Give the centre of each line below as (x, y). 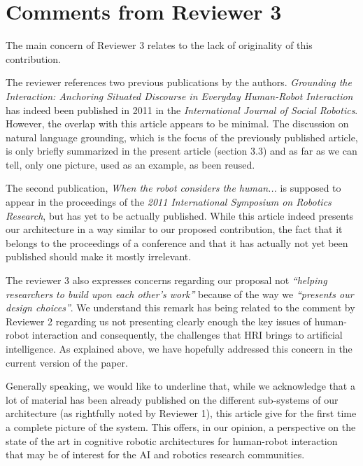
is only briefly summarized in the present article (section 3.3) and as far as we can (181, 151)
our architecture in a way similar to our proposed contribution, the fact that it (174, 229)
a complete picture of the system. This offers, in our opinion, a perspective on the (181, 426)
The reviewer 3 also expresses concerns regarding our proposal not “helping (166, 280)
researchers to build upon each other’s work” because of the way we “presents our (180, 294)
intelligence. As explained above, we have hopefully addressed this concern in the (179, 348)
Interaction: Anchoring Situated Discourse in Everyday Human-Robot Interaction (179, 96)
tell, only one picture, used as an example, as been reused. (130, 164)
